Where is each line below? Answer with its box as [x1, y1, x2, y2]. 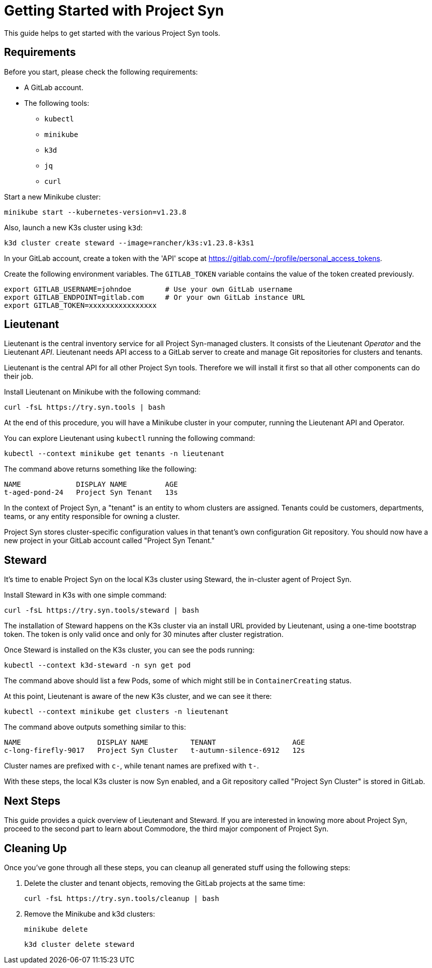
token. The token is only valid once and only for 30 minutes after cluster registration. [4, 630, 284, 639]
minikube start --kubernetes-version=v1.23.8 [4, 208, 187, 216]
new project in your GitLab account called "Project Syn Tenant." [4, 536, 215, 545]
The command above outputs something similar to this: [4, 723, 186, 732]
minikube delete [24, 925, 88, 933]
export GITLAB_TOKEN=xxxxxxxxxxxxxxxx [4, 301, 157, 309]
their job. [4, 372, 34, 381]
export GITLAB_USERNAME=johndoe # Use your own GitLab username [4, 285, 293, 293]
